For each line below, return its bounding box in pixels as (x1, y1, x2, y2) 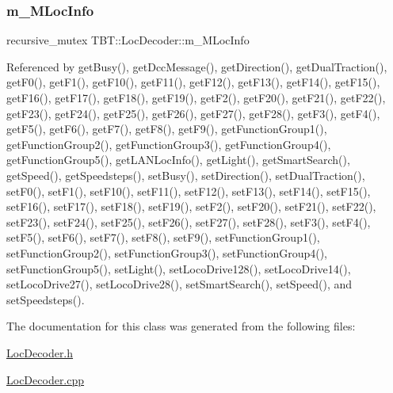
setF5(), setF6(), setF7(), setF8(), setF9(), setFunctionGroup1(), (6, 229, 320, 246)
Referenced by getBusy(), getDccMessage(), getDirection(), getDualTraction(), (6, 58, 387, 74)
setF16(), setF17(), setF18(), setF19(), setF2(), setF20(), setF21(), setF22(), (6, 198, 376, 215)
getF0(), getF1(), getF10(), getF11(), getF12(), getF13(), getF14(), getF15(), (6, 74, 380, 90)
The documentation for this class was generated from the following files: (6, 318, 356, 334)
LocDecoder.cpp (6, 371, 85, 387)
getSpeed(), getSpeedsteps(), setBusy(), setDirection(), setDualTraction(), (6, 166, 365, 183)
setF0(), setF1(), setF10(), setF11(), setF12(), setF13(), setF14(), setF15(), (6, 182, 371, 199)
